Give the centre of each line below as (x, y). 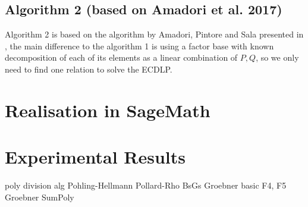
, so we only (277, 57)
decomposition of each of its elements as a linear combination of (121, 57)
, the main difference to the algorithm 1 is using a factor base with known (139, 46)
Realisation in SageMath (108, 110)
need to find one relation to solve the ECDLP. (89, 69)
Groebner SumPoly (40, 197)
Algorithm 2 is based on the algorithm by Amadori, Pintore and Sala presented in (154, 34)
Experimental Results (95, 157)
